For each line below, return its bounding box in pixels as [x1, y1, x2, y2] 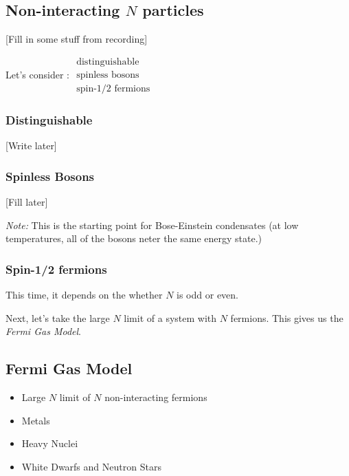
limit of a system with [124, 310, 217, 325]
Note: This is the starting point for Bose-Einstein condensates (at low [5, 217, 299, 232]
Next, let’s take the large [5, 310, 110, 325]
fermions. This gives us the [230, 310, 344, 325]
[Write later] [5, 138, 57, 153]
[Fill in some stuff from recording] [5, 32, 148, 46]
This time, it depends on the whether [5, 287, 163, 301]
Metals [21, 413, 50, 427]
